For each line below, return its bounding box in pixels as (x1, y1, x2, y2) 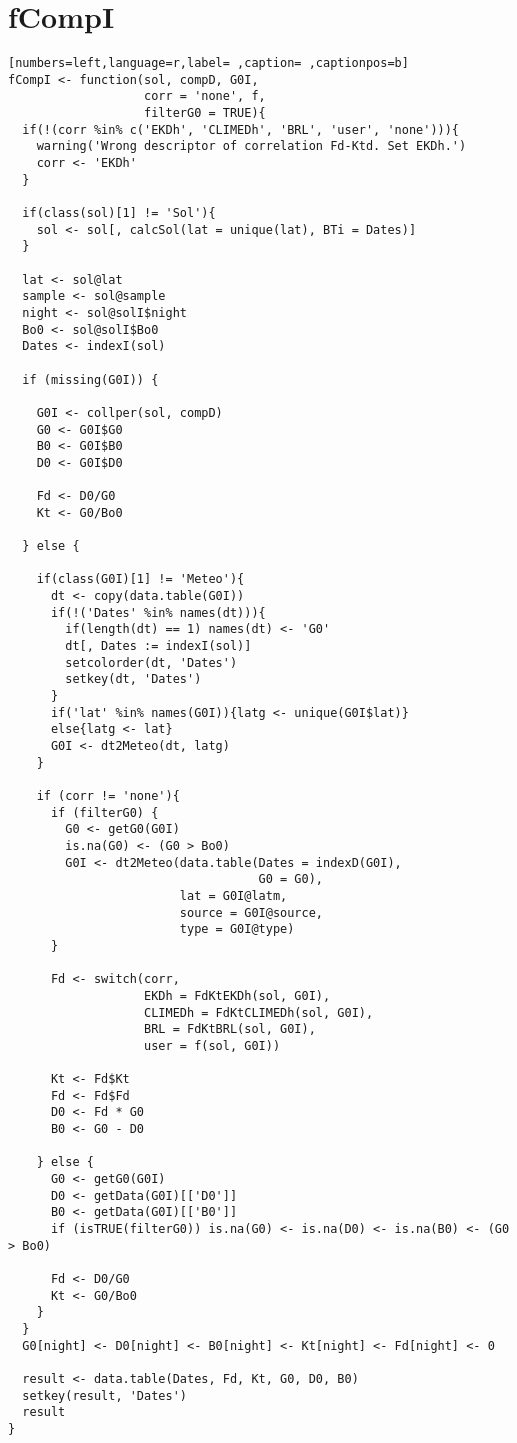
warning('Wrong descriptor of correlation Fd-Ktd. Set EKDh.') (36, 139, 467, 154)
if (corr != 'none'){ (36, 789, 180, 803)
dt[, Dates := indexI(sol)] (65, 639, 252, 654)
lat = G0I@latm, (179, 888, 288, 903)
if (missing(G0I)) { (22, 372, 159, 387)
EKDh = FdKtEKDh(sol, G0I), (144, 988, 331, 1003)
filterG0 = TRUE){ (144, 106, 266, 121)
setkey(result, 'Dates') (22, 1388, 187, 1403)
